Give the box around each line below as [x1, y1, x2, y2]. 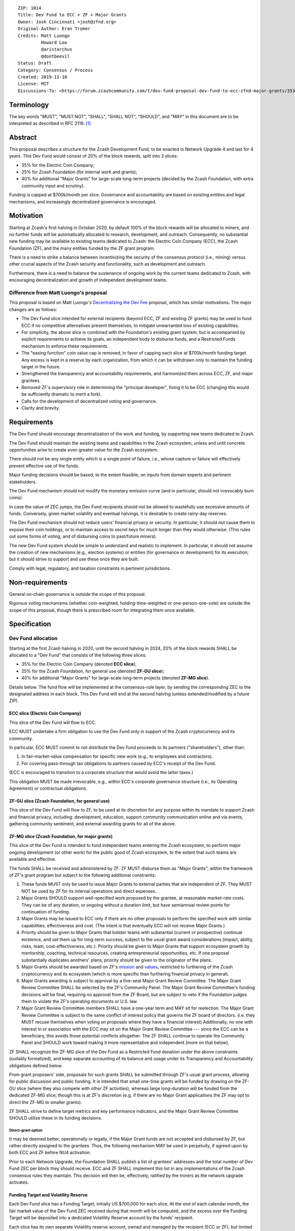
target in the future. [21, 363, 61, 369]
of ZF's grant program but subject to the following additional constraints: [9, 872, 156, 878]
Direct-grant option [9, 1128, 43, 1133]
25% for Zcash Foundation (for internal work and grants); [21, 169, 138, 175]
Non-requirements [9, 578, 67, 586]
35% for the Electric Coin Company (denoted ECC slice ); [21, 661, 137, 667]
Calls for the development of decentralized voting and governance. [21, 398, 157, 404]
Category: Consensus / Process [18, 67, 93, 73]
